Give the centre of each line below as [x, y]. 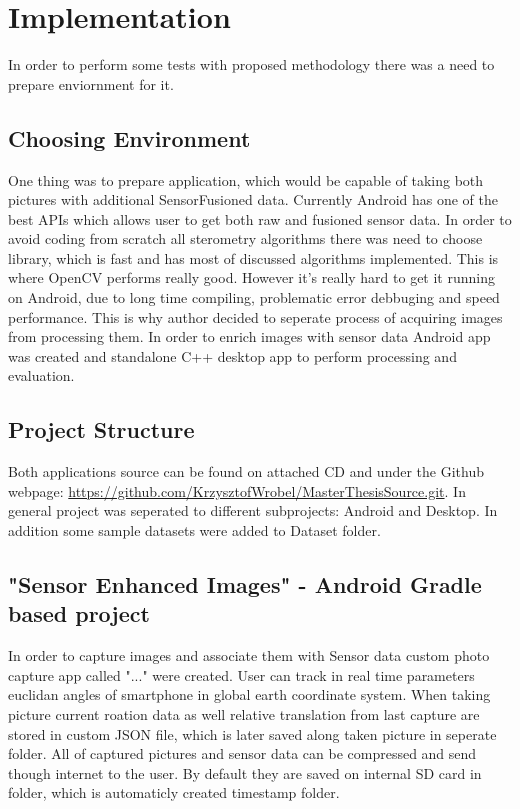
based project [79, 613]
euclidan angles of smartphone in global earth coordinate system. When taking [249, 694]
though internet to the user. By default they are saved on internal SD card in [245, 772]
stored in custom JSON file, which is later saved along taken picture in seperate [252, 733]
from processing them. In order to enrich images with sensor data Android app [249, 336]
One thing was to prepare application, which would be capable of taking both [246, 179]
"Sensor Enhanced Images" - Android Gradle [245, 584]
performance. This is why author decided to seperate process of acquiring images [255, 316]
